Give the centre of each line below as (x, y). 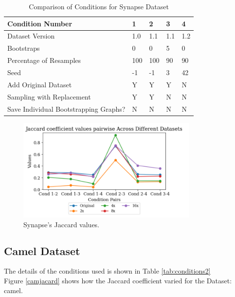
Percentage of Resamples (44, 60)
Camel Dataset (42, 250)
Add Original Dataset (40, 84)
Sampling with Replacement (49, 96)
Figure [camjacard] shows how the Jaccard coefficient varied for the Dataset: (118, 281)
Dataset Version (31, 36)
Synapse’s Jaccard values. (62, 224)
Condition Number (40, 23)
